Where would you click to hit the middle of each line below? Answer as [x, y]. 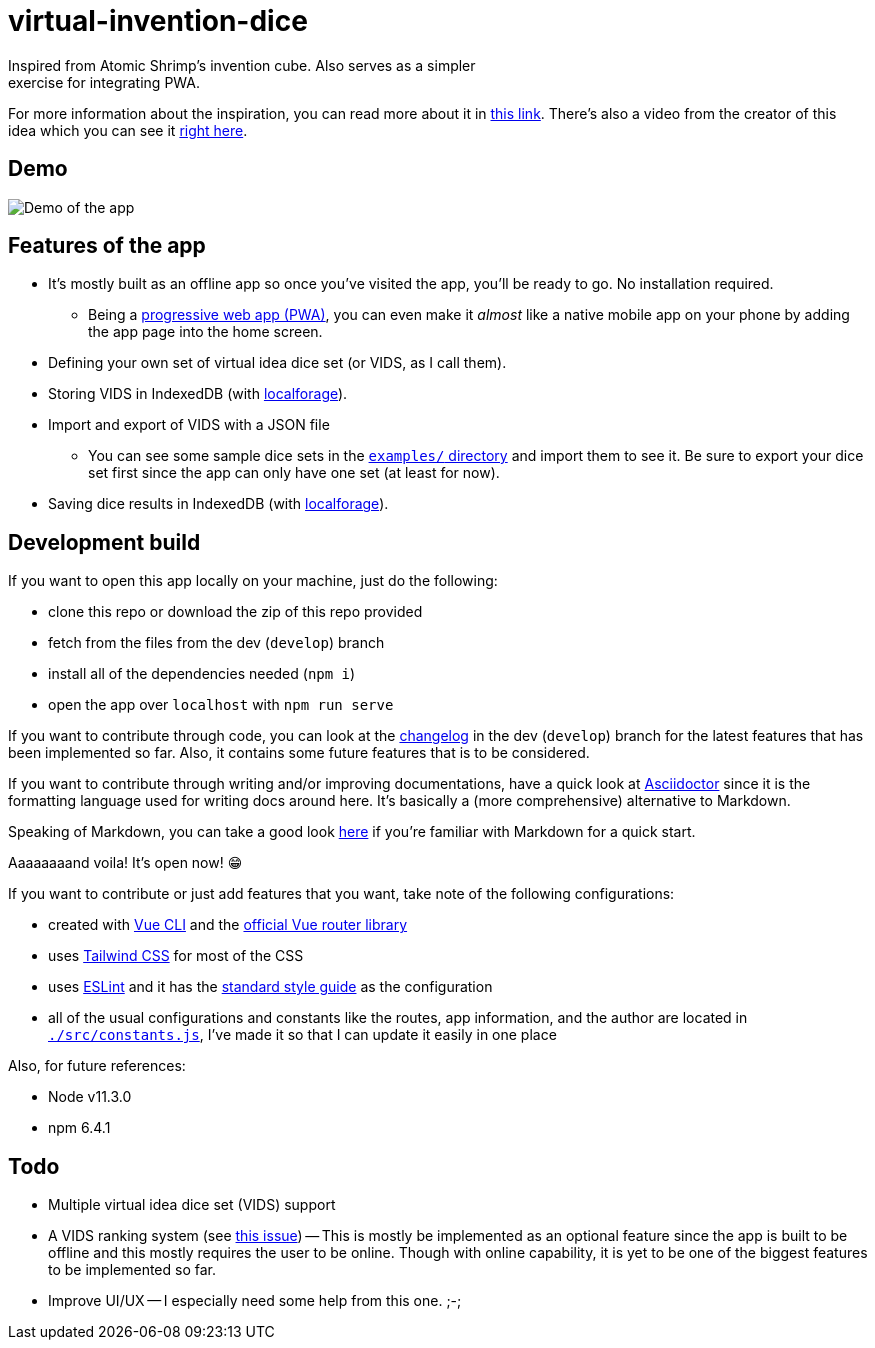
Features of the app [107, 246]
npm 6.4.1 [79, 1128]
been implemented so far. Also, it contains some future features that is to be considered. [299, 753]
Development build [104, 542]
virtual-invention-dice [158, 21]
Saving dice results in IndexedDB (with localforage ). [218, 504]
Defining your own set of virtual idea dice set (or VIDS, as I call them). [277, 363]
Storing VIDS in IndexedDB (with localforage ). [198, 394]
